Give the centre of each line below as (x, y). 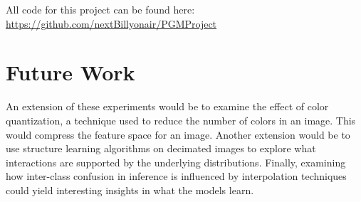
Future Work (70, 72)
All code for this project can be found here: (100, 9)
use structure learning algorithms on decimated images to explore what (161, 148)
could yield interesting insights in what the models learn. (130, 190)
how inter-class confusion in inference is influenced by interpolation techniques (176, 176)
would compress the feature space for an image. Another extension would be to (178, 134)
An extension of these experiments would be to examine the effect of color (167, 106)
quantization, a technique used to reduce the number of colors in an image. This (181, 120)
